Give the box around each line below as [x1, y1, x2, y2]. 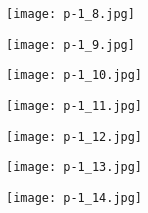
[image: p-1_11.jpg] [6, 98, 143, 113]
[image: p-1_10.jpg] [6, 68, 143, 83]
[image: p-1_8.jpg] [6, 7, 135, 21]
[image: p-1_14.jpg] [6, 190, 143, 205]
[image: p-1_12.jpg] [6, 129, 143, 144]
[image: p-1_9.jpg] [6, 37, 135, 52]
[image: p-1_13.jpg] [6, 160, 143, 175]
